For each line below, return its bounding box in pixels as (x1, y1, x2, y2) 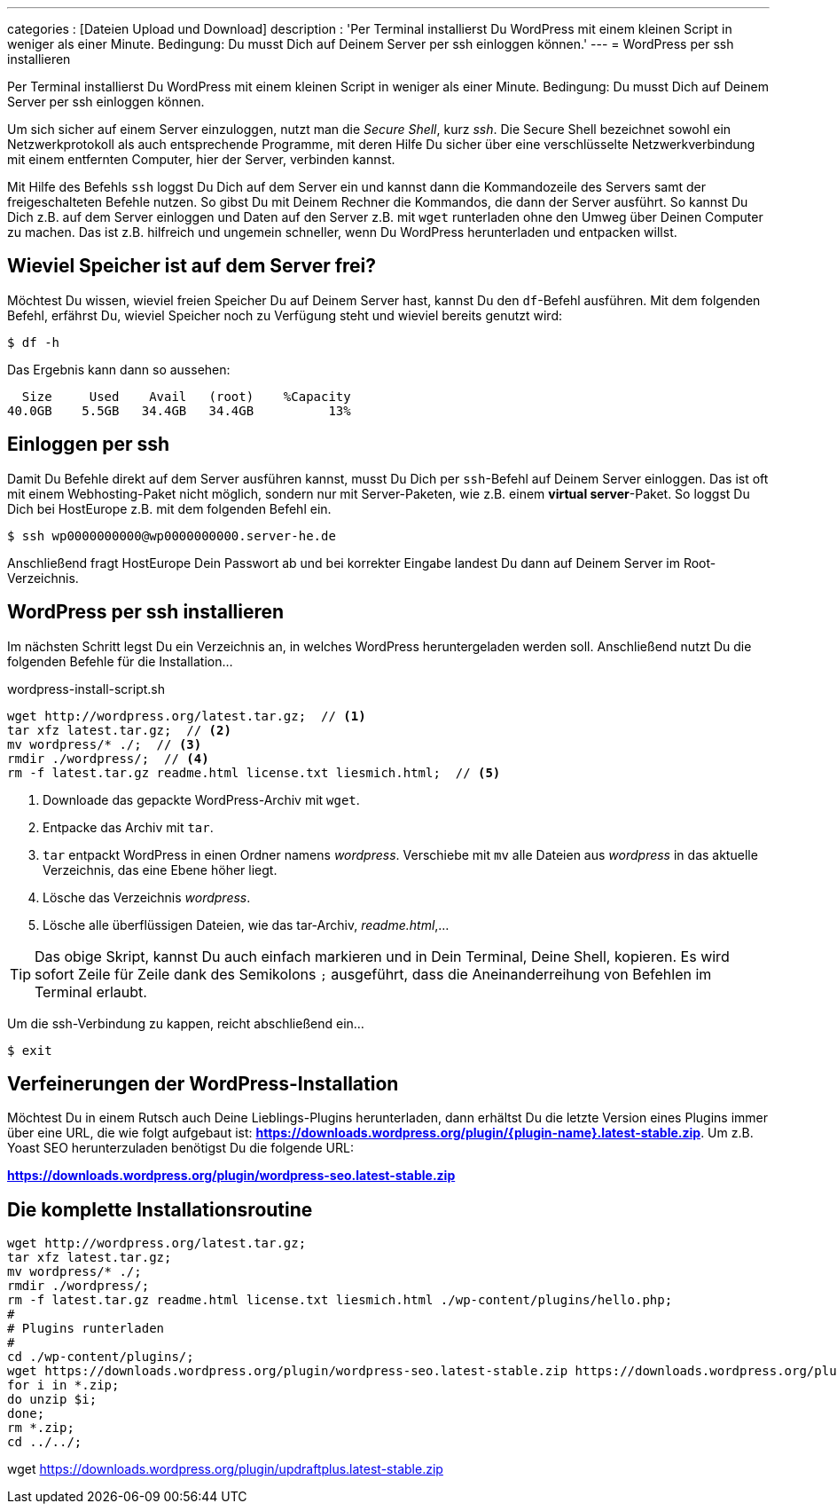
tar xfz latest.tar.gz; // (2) (7, 722, 231, 737)
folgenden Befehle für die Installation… (7, 653, 233, 669)
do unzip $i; (7, 1392, 98, 1407)
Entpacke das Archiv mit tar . (43, 819, 214, 835)
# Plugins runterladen (7, 1321, 165, 1336)
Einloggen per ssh (7, 433, 170, 456)
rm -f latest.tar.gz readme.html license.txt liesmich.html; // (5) (7, 765, 501, 780)
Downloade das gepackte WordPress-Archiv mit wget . (43, 791, 360, 807)
